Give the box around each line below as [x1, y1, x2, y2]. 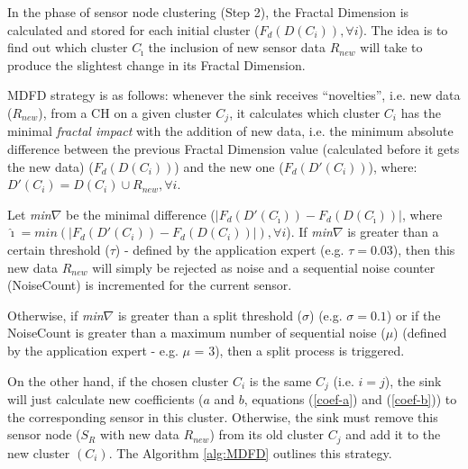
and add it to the [345, 425, 441, 444]
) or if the [386, 305, 441, 324]
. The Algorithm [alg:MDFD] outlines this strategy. [108, 443, 392, 462]
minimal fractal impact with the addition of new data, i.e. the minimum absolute [7, 122, 454, 140]
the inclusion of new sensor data [148, 38, 326, 57]
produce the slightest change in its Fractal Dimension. [7, 55, 306, 74]
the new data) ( [7, 157, 94, 176]
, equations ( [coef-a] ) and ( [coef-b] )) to [243, 390, 457, 408]
